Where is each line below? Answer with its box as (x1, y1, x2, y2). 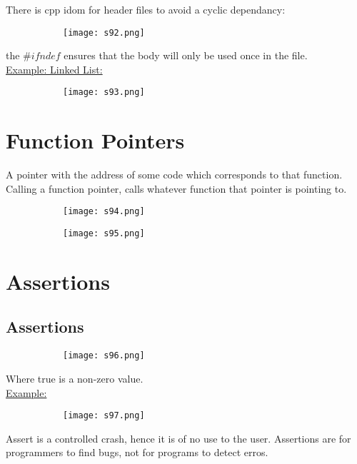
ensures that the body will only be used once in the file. (64, 48, 308, 63)
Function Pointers (6, 126, 185, 155)
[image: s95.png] (63, 228, 145, 239)
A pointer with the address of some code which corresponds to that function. (6, 167, 343, 182)
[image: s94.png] (63, 206, 145, 217)
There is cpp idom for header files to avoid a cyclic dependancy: (6, 2, 286, 16)
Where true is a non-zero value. (6, 370, 144, 385)
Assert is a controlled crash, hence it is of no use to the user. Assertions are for (6, 430, 351, 445)
